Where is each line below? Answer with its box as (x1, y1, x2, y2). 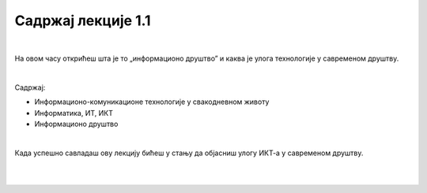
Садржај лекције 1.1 (14, 12, 151, 29)
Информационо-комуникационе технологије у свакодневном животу (34, 97, 270, 106)
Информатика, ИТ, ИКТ (34, 108, 114, 117)
